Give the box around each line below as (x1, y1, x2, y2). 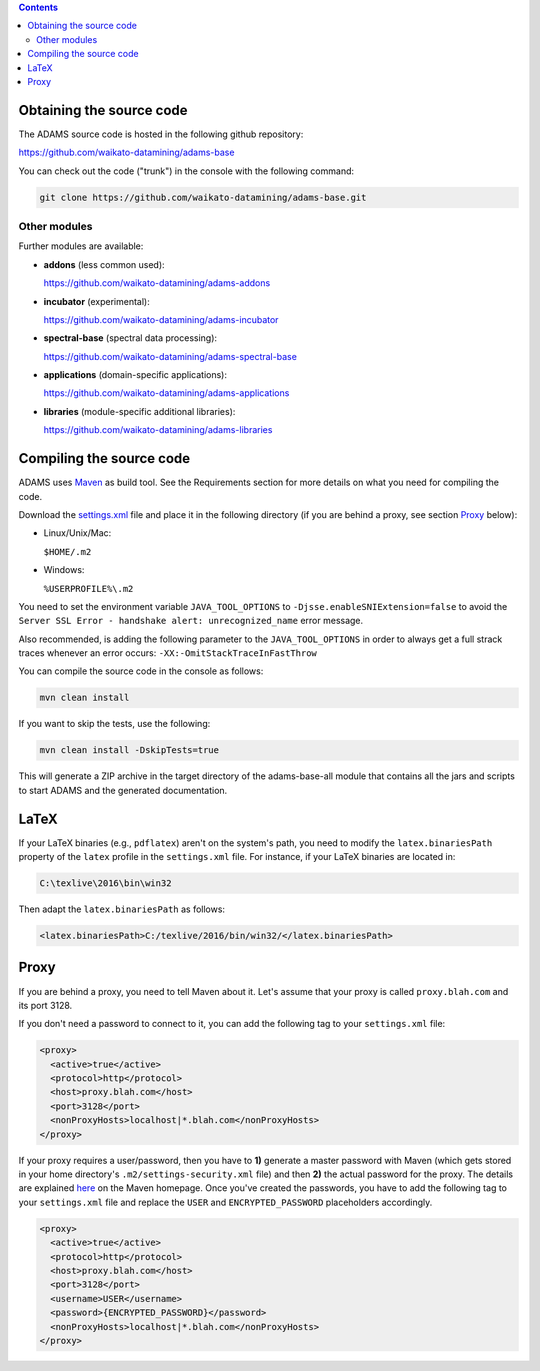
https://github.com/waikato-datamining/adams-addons (43, 277, 271, 289)
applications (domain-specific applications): (43, 369, 227, 381)
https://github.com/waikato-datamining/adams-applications (43, 387, 290, 399)
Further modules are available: (18, 240, 144, 252)
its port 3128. (18, 999, 73, 1011)
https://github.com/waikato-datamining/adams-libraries (43, 424, 273, 436)
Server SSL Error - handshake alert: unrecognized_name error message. (18, 615, 364, 627)
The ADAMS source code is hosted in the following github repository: (18, 128, 304, 140)
